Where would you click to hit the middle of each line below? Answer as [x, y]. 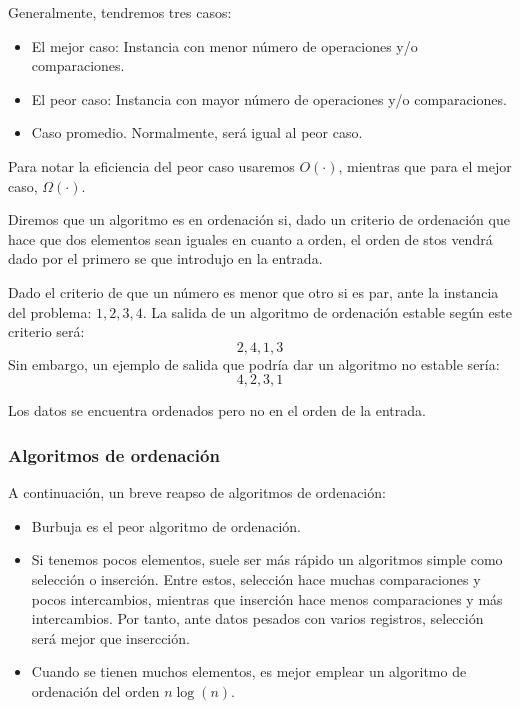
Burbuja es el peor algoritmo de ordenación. [166, 525]
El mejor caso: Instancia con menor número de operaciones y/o [224, 45]
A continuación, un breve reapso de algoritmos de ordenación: [197, 492]
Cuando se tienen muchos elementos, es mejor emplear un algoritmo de [249, 671]
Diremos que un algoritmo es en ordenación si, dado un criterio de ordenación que [259, 219]
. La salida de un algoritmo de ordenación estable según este [327, 311]
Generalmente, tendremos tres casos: [120, 12]
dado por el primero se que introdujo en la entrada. [165, 258]
